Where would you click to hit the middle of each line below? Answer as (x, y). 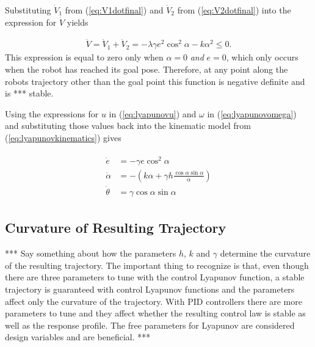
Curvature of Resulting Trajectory (116, 228)
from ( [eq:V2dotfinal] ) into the (234, 10)
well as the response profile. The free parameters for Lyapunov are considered (150, 325)
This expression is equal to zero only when (84, 57)
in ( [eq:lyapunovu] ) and (153, 113)
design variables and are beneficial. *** (78, 337)
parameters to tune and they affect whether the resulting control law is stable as (155, 313)
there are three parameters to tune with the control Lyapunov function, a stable (155, 277)
